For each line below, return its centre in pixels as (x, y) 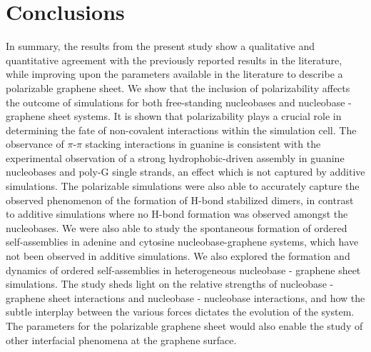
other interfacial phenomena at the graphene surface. (121, 340)
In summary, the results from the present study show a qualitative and (161, 46)
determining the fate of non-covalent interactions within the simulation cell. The (181, 130)
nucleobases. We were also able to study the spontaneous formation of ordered (177, 227)
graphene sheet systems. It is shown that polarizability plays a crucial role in (174, 116)
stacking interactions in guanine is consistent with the (203, 144)
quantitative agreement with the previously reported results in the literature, (174, 60)
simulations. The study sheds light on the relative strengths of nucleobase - (170, 284)
